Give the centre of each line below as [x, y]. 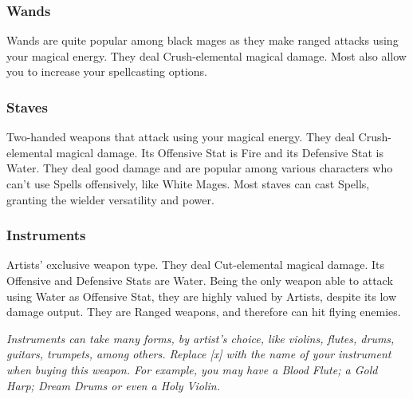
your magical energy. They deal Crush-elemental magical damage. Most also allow [206, 55]
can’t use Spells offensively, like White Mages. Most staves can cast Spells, [188, 184]
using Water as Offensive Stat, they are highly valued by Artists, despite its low [202, 296]
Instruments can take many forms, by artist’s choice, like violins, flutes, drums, [201, 338]
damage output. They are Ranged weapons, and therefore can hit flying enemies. [204, 312]
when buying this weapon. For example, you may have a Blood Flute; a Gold [192, 369]
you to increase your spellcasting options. [107, 71]
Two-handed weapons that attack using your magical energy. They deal [181, 137]
